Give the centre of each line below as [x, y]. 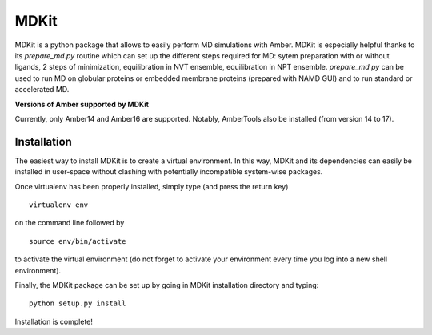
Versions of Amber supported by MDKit [82, 104]
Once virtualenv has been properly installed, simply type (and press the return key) [152, 186]
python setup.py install [78, 303]
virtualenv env [59, 205]
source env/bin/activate [78, 241]
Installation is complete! [54, 321]
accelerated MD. [42, 90]
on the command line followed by [70, 223]
